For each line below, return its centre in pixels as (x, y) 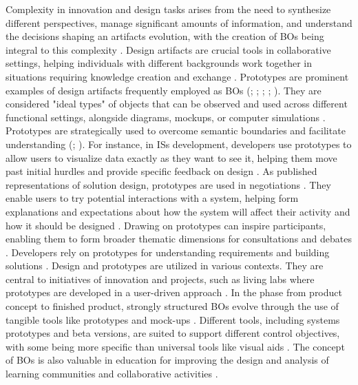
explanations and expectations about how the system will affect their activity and (178, 211)
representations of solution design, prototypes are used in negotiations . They (168, 184)
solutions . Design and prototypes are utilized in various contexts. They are (165, 266)
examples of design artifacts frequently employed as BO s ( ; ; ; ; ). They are (164, 90)
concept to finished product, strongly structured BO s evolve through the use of (172, 306)
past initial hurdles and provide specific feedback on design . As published (161, 171)
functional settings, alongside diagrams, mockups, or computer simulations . (166, 117)
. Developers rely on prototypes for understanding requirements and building (168, 252)
